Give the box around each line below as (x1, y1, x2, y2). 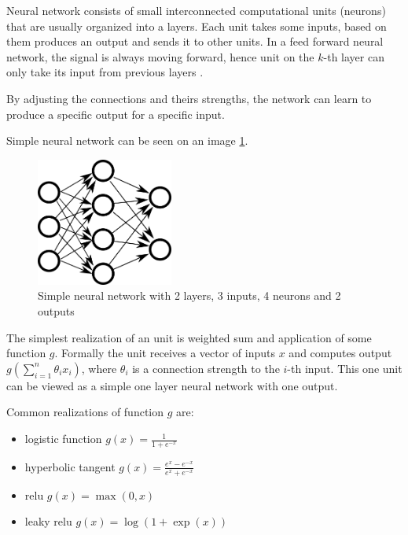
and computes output (289, 345, 392, 361)
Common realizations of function (6, 404, 164, 420)
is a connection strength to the (132, 360, 280, 376)
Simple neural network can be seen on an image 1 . (6, 132, 248, 149)
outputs (38, 303, 75, 319)
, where (81, 360, 117, 376)
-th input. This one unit (287, 360, 402, 376)
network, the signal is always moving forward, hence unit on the (6, 48, 314, 65)
